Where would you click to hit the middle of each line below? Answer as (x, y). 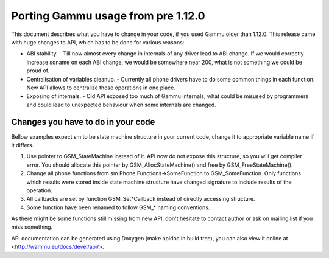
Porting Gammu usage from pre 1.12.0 (108, 16)
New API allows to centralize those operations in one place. (101, 88)
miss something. (32, 227)
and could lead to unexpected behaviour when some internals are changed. (121, 105)
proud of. (38, 71)
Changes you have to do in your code (83, 122)
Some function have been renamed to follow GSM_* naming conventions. (118, 207)
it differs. (23, 145)
